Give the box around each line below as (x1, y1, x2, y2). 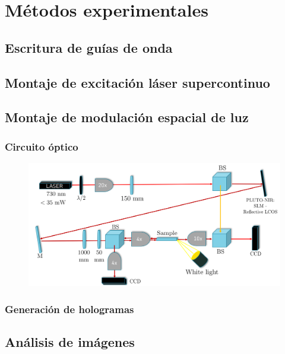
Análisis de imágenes (5, 333, 135, 351)
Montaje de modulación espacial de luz (5, 108, 249, 126)
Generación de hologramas (5, 301, 134, 316)
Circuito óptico (5, 139, 78, 154)
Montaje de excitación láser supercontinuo (5, 73, 270, 91)
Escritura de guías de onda (5, 38, 173, 56)
